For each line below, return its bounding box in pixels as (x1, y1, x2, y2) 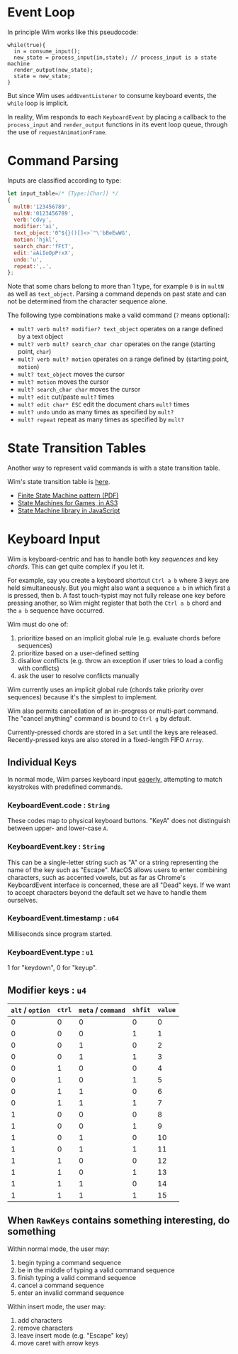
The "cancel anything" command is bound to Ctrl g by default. (7, 714, 192, 723)
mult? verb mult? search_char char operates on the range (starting (17, 340, 216, 348)
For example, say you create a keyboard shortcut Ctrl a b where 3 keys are (7, 576, 229, 585)
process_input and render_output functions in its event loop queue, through (7, 120, 228, 129)
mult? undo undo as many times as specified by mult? (17, 408, 174, 417)
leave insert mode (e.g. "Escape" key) (17, 1331, 129, 1340)
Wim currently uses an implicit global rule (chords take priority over (7, 685, 204, 694)
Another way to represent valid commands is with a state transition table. (7, 463, 221, 473)
